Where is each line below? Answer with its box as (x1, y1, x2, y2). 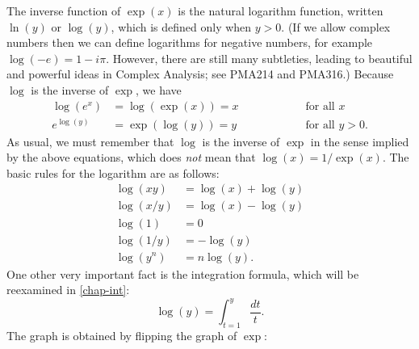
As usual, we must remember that (6, 132, 174, 149)
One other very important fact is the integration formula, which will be (6, 265, 359, 282)
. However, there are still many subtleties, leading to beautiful (106, 49, 413, 66)
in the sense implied (310, 132, 409, 149)
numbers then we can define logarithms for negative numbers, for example (6, 34, 373, 51)
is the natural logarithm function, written (178, 2, 383, 19)
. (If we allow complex (281, 18, 391, 35)
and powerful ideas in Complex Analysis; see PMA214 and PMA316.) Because (6, 65, 394, 82)
